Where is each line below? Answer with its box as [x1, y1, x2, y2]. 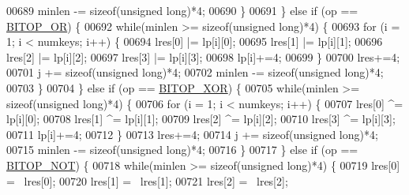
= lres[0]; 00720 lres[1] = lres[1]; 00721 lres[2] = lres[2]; [6, 172, 288, 189]
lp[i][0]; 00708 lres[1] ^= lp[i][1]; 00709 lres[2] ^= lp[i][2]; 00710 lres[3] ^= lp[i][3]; [6, 111, 396, 127]
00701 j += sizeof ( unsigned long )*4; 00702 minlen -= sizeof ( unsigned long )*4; [6, 64, 384, 81]
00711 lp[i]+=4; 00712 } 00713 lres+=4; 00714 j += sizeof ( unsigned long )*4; [6, 126, 378, 142]
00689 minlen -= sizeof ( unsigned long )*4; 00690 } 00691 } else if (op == [6, 2, 358, 18]
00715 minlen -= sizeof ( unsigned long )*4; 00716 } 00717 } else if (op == [6, 141, 358, 158]
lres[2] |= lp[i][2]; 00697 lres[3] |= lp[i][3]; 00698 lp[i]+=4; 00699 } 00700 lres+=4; [6, 48, 400, 65]
